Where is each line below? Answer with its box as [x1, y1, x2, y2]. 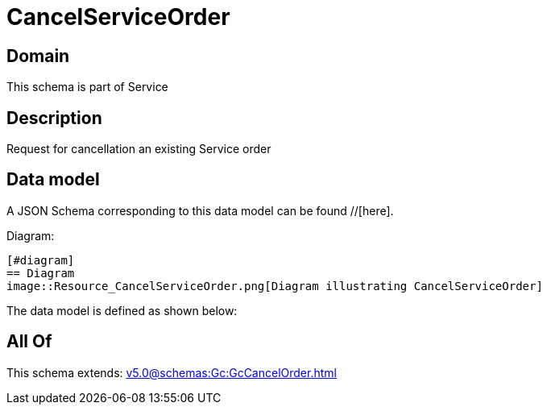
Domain [6, 45, 70, 66]
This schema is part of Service [6, 80, 168, 94]
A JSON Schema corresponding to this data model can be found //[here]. [6, 203, 394, 218]
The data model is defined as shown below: [6, 303, 238, 318]
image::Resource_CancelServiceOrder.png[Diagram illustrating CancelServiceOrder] [6, 279, 543, 293]
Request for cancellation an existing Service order [6, 142, 271, 156]
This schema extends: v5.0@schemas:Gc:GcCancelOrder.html [6, 365, 337, 380]
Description [6, 107, 102, 128]
